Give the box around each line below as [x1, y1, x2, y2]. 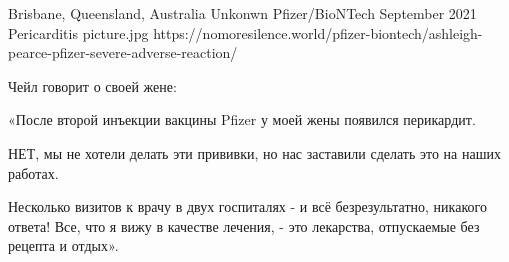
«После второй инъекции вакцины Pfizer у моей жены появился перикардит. [8, 109, 476, 130]
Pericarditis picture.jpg [8, 22, 149, 43]
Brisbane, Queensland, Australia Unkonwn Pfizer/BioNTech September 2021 [8, 3, 477, 23]
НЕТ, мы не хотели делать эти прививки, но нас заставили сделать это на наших [8, 142, 501, 163]
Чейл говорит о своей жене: [8, 75, 177, 96]
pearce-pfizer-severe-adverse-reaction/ [8, 42, 238, 63]
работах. [8, 162, 59, 183]
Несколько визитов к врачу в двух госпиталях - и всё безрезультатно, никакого [8, 196, 487, 217]
